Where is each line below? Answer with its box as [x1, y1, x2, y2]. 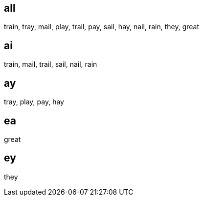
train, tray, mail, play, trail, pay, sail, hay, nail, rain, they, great [4, 22, 199, 31]
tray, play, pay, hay [4, 98, 64, 106]
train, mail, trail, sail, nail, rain [4, 60, 97, 69]
